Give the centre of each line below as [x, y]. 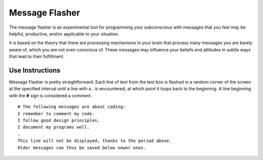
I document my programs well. [54, 127]
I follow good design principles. [59, 120]
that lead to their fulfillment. [37, 56]
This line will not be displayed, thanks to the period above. [95, 141]
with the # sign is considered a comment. [50, 95]
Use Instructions [35, 70]
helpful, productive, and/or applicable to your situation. [64, 34]
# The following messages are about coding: [72, 107]
